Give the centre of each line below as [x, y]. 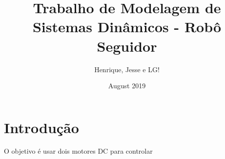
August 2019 [127, 86]
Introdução [41, 127]
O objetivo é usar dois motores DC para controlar [78, 150]
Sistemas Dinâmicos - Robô [127, 27]
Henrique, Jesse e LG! [127, 69]
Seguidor [127, 46]
